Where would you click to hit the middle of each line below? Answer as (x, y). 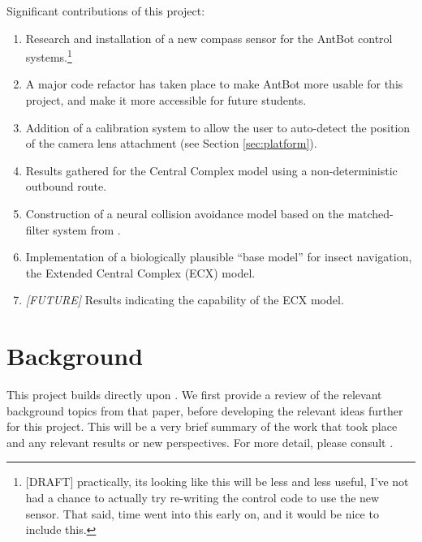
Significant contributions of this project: (106, 11)
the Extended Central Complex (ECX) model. (140, 272)
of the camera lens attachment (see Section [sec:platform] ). (171, 143)
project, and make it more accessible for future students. (166, 100)
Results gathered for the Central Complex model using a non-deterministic (211, 170)
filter (37, 229)
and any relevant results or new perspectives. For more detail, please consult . (200, 442)
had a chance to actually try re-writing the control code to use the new (202, 498)
